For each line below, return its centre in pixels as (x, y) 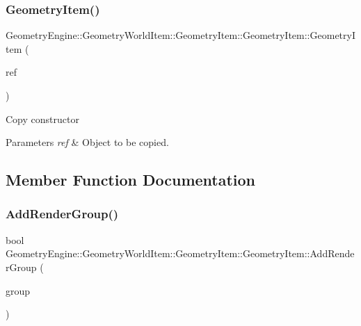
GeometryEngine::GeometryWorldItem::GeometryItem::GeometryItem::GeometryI (180, 35)
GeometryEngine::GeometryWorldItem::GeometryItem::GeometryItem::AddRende (180, 253)
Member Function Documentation (131, 180)
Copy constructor (42, 119)
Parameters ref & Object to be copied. (87, 142)
